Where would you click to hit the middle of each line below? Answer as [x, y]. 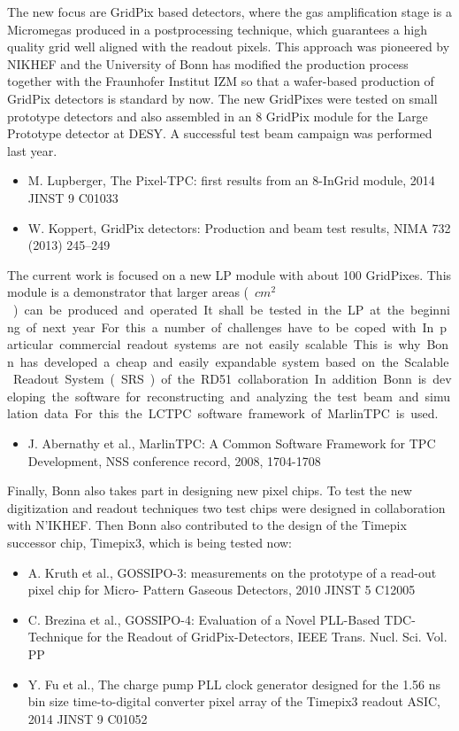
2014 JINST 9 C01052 [88, 718]
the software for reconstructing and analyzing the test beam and [235, 396]
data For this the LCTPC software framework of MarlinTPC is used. [241, 413]
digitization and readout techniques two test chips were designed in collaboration [226, 507]
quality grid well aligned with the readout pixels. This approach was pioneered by [229, 47]
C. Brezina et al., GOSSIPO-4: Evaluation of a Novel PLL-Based [204, 619]
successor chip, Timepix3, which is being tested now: [149, 543]
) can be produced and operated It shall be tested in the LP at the [209, 309]
